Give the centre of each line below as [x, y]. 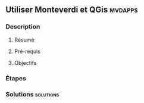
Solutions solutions [32, 94]
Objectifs [25, 63]
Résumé [24, 40]
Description [23, 27]
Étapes [16, 78]
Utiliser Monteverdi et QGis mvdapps [72, 10]
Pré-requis [27, 51]
